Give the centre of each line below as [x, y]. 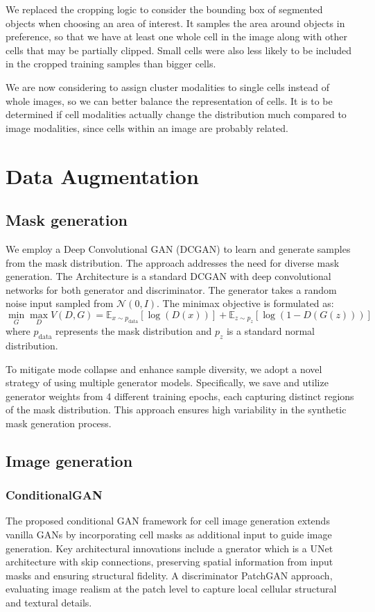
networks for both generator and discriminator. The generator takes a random [171, 289]
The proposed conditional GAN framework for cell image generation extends [168, 521]
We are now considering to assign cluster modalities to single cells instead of [167, 86]
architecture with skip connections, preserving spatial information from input [169, 562]
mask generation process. [59, 423]
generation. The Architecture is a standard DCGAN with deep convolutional [168, 276]
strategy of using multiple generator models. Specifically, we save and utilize [167, 382]
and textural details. [49, 603]
